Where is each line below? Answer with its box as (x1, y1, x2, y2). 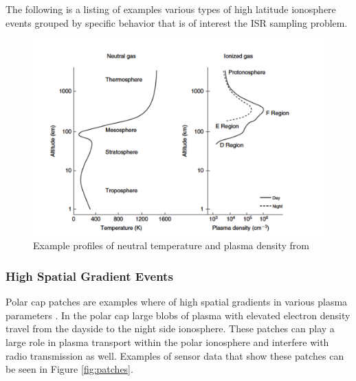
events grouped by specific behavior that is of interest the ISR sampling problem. (5, 15, 348, 30)
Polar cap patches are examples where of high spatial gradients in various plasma (5, 295, 348, 309)
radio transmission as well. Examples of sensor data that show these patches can (5, 348, 344, 362)
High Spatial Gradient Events (5, 267, 173, 284)
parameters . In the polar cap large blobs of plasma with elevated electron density (5, 308, 351, 322)
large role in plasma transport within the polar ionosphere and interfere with (5, 334, 329, 349)
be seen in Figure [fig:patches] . (5, 362, 133, 376)
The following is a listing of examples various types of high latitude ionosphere (5, 2, 336, 16)
